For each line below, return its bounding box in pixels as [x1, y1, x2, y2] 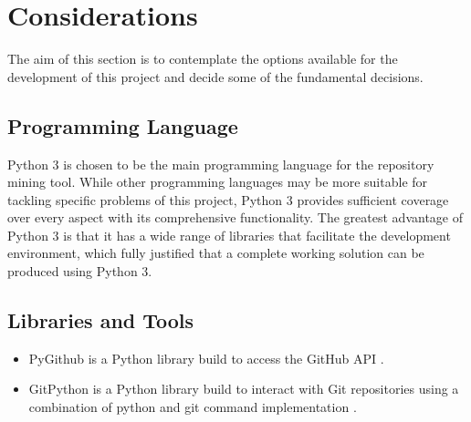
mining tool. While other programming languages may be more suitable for [7, 172, 428, 191]
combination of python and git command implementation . [28, 397, 357, 417]
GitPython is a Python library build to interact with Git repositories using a [28, 379, 459, 398]
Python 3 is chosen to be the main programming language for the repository [7, 154, 434, 173]
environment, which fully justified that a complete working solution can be [7, 243, 424, 262]
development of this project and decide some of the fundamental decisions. [7, 67, 424, 86]
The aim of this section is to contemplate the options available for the [7, 49, 398, 68]
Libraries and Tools [7, 306, 194, 335]
